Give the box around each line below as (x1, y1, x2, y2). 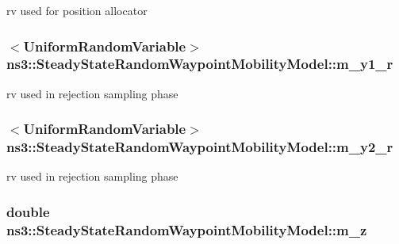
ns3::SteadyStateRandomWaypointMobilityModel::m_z (6, 219, 367, 239)
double (6, 201, 50, 221)
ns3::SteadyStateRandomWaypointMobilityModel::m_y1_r (6, 54, 393, 74)
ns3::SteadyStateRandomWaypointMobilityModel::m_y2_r (6, 137, 393, 157)
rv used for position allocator (6, 2, 148, 18)
